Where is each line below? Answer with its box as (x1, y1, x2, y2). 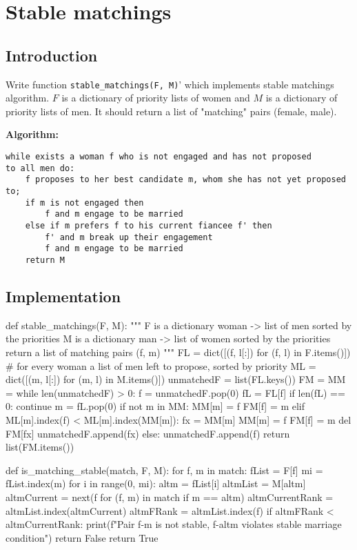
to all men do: (6, 163, 75, 173)
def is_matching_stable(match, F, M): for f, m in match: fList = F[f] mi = (6, 462, 323, 477)
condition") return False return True (6, 530, 159, 544)
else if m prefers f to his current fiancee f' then (25, 220, 272, 230)
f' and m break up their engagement (45, 232, 213, 242)
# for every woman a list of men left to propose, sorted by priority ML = (6, 358, 316, 373)
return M (25, 255, 65, 265)
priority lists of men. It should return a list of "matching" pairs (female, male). (6, 104, 337, 118)
